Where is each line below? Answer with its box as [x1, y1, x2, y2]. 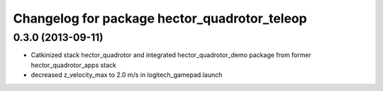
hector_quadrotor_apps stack [30, 61, 117, 69]
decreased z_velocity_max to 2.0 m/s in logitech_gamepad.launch [30, 71, 223, 79]
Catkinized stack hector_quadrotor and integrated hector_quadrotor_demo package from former [30, 51, 311, 59]
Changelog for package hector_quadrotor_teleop [13, 11, 308, 26]
